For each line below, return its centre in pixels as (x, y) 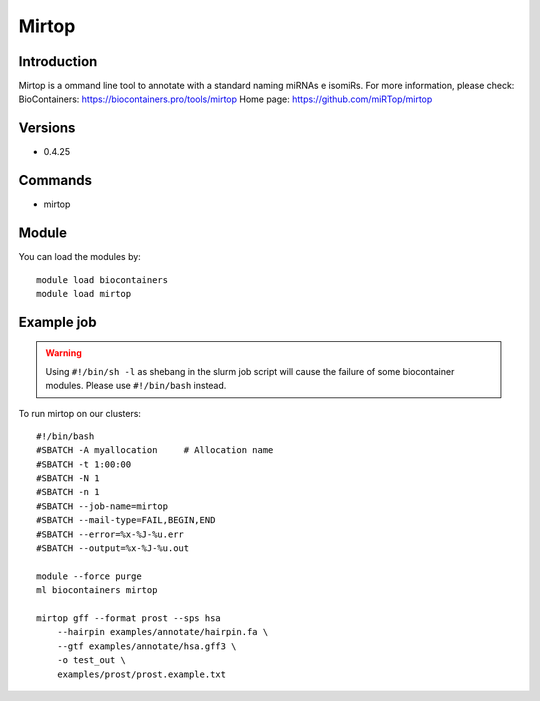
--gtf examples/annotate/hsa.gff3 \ (146, 646)
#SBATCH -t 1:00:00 (84, 464)
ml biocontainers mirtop (97, 590)
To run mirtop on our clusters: (80, 413)
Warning (63, 353)
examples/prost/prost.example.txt (141, 674)
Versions (47, 128)
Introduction (58, 61)
